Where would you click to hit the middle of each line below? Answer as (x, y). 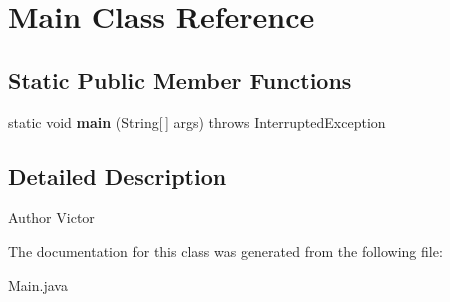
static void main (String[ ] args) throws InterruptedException (197, 121)
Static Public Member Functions (180, 79)
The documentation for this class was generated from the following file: (225, 250)
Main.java (38, 284)
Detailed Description (117, 175)
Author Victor (51, 217)
